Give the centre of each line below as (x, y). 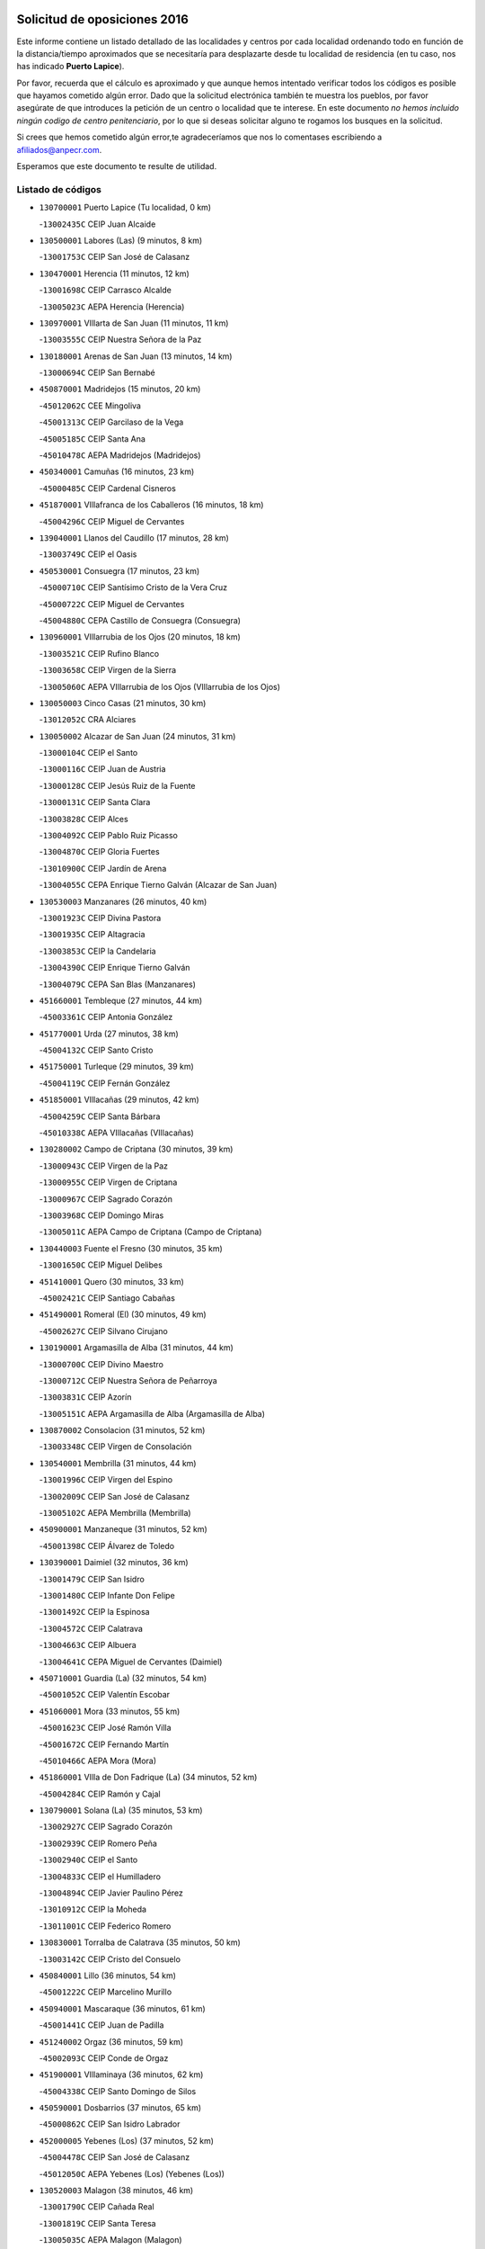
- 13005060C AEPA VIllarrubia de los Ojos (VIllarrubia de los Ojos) (160, 686)
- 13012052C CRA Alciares (88, 720)
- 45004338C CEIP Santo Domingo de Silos (118, 2091)
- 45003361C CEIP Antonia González (106, 1017)
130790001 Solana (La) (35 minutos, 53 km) (121, 1810)
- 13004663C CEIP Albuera (88, 1645)
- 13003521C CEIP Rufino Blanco (99, 653)
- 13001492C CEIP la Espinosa (94, 1612)
